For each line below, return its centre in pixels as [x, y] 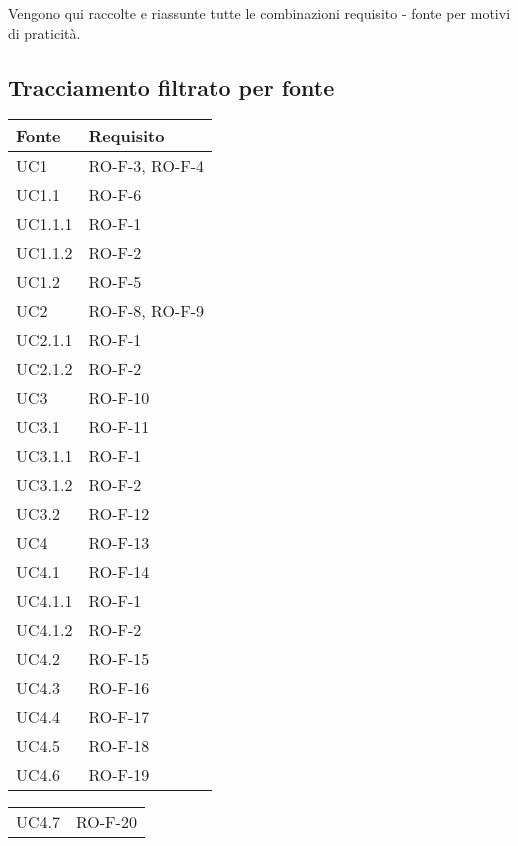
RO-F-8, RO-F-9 [146, 311]
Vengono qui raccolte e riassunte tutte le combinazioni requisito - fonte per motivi [259, 13]
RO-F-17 [119, 717]
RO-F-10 [119, 398]
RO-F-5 [115, 282]
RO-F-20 [106, 822]
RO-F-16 [119, 688]
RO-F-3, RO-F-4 [146, 166]
